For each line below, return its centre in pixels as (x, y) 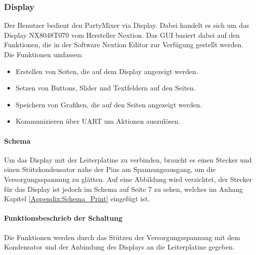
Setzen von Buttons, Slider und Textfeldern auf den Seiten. (106, 88)
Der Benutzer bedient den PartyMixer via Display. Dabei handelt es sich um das (127, 25)
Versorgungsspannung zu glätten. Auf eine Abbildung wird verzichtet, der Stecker (128, 179)
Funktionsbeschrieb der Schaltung (63, 218)
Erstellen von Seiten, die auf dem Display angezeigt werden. (107, 71)
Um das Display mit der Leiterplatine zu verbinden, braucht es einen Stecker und (128, 159)
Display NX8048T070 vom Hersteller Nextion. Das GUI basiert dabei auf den (122, 35)
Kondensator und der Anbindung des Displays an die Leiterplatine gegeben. (120, 247)
